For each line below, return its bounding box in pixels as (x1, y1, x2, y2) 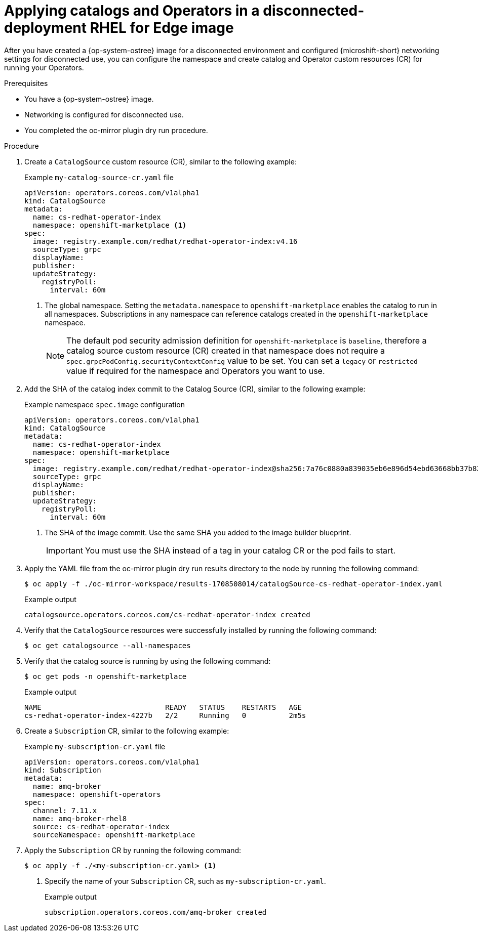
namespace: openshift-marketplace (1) (32, 221, 187, 229)
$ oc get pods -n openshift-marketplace (24, 672, 187, 680)
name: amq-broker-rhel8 (32, 814, 127, 823)
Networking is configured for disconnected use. (24, 110, 184, 119)
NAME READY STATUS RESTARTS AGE (24, 703, 302, 711)
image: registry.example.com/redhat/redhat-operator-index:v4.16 (32, 237, 298, 245)
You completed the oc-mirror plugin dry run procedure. (24, 125, 208, 135)
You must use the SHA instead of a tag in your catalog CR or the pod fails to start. (85, 545, 396, 556)
